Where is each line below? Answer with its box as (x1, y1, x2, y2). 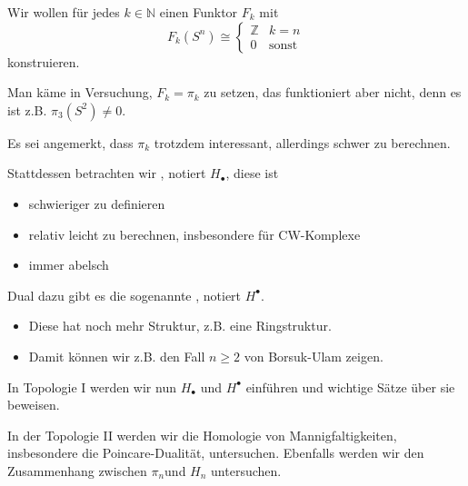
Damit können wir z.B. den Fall (28, 346, 205, 365)
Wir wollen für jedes (7, 3, 120, 21)
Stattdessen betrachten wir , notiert (7, 164, 206, 183)
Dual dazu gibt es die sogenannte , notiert (7, 285, 242, 304)
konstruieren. (7, 52, 80, 71)
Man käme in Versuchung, (7, 83, 153, 102)
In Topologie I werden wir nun (7, 377, 176, 396)
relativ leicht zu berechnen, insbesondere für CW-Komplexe (28, 224, 361, 243)
